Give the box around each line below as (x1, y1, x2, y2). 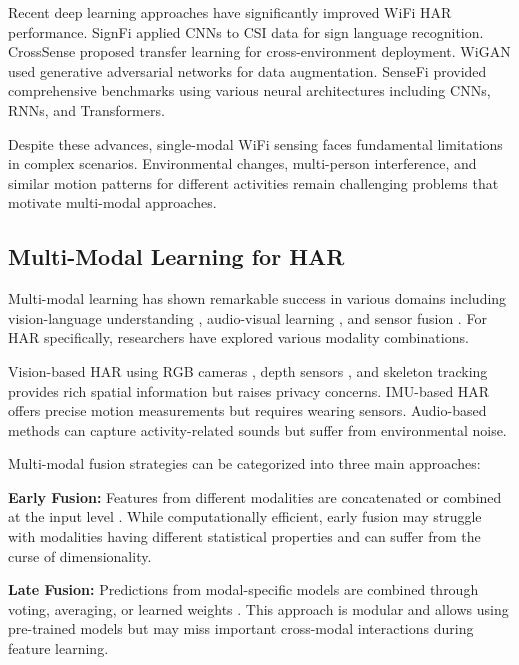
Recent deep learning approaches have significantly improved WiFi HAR (8, 2, 452, 22)
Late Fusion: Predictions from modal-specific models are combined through (8, 579, 479, 600)
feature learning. (8, 638, 109, 659)
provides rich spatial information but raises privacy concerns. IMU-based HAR (8, 380, 490, 401)
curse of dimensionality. (8, 545, 152, 566)
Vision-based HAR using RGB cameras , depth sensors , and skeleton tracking (8, 360, 488, 381)
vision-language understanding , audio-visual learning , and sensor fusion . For (8, 307, 487, 328)
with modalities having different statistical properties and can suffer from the (8, 526, 481, 547)
